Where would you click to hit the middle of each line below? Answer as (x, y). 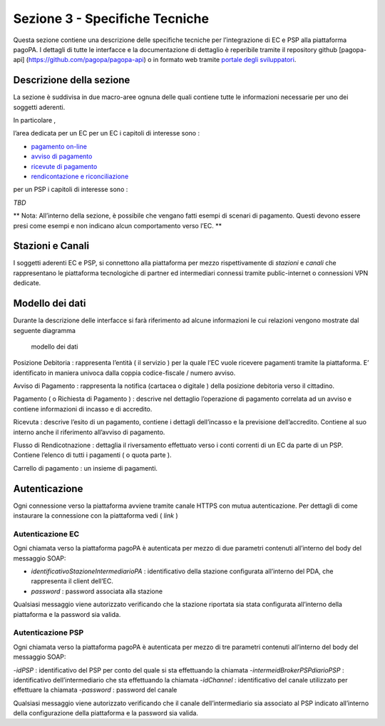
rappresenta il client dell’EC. (72, 581)
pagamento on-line (59, 146)
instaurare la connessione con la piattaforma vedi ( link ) (96, 516)
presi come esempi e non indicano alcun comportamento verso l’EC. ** (118, 225)
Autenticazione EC (46, 533)
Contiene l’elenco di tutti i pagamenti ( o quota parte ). (92, 455)
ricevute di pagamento (64, 166)
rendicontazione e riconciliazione (80, 176)
